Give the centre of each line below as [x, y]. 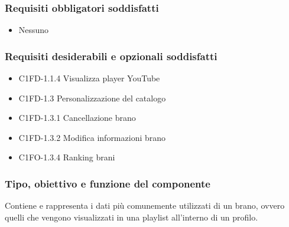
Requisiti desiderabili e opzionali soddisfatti [111, 56]
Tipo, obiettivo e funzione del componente [108, 183]
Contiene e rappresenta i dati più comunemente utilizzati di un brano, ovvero [145, 205]
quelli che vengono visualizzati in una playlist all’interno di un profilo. [131, 217]
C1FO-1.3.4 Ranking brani [67, 157]
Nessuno [34, 30]
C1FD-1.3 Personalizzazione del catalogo [92, 98]
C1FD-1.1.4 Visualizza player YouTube [89, 78]
